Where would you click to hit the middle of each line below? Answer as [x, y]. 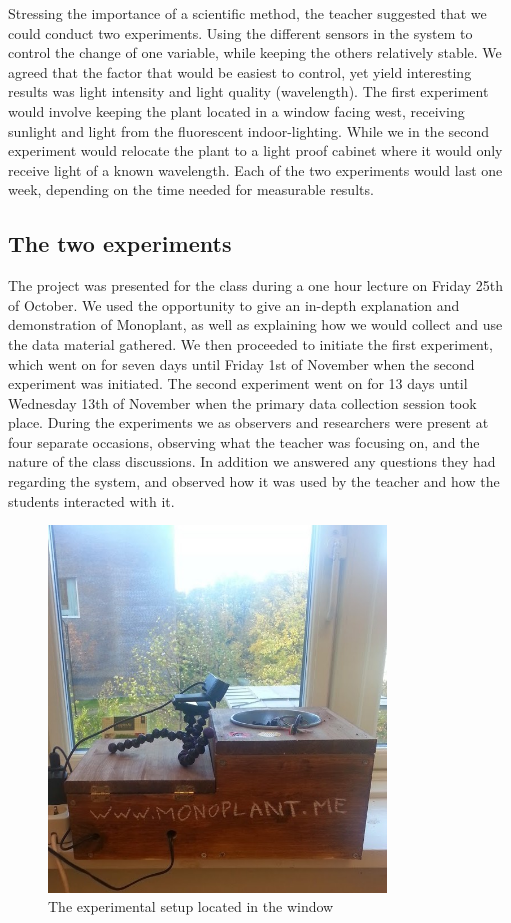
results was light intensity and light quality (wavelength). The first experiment [248, 91]
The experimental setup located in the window [191, 906]
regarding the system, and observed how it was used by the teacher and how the [254, 481]
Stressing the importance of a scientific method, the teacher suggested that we [247, 13]
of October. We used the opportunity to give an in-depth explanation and [234, 304]
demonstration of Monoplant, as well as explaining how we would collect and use [255, 324]
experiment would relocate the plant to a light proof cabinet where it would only [255, 150]
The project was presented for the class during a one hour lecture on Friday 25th [256, 285]
